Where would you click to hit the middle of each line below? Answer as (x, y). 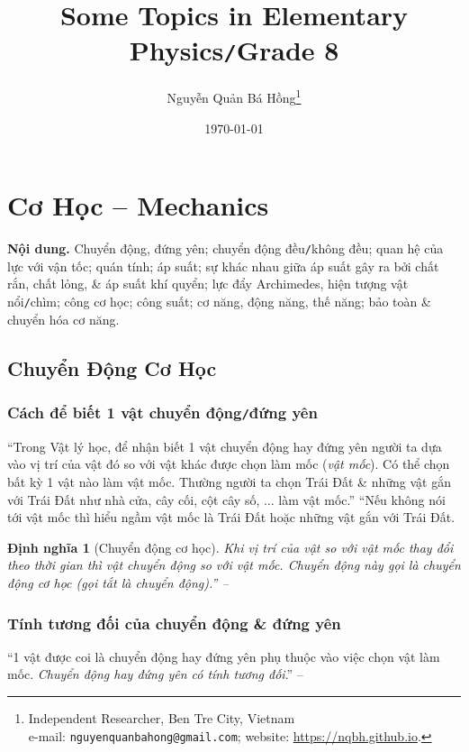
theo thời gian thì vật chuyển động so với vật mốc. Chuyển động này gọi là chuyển (234, 565)
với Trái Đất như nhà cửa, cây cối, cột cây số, (134, 499)
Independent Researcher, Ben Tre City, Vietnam (162, 718)
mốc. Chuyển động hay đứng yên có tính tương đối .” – (155, 674)
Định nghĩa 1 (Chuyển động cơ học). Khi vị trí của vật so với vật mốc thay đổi (230, 547)
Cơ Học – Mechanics (138, 205)
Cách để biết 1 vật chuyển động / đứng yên (162, 413)
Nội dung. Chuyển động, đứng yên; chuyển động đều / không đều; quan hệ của (225, 248)
